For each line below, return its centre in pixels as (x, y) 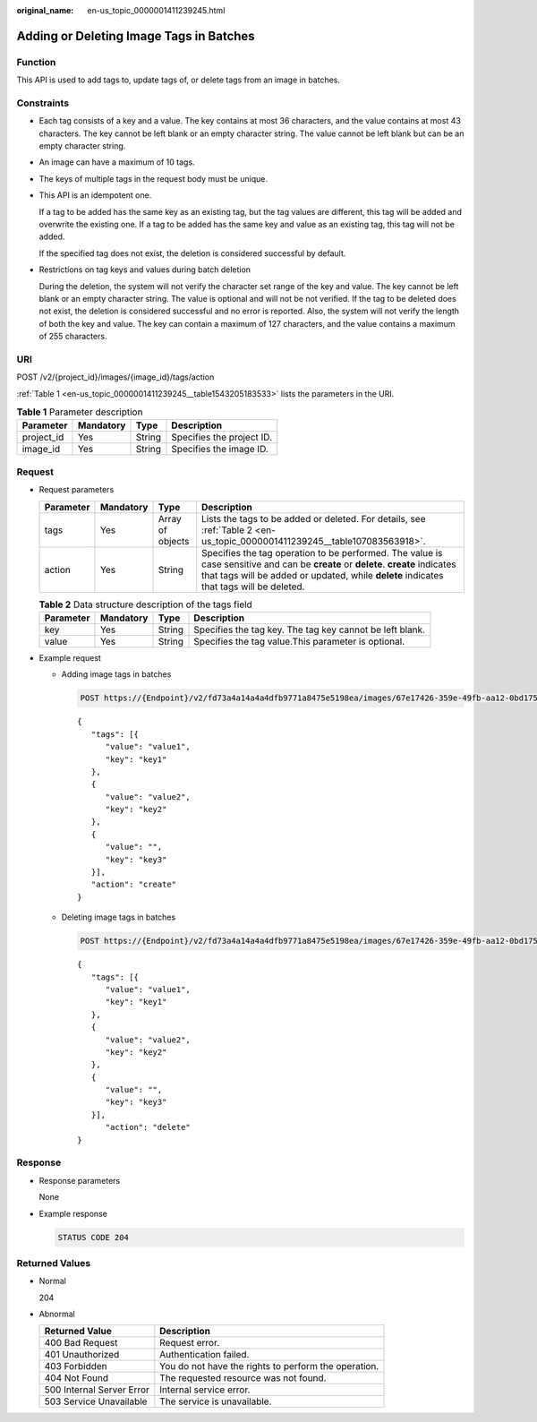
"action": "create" (134, 885)
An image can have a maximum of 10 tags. (117, 162)
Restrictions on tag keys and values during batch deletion (145, 270)
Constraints (43, 103)
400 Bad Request (81, 1343)
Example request (70, 657)
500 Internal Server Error (97, 1390)
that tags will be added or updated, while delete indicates (323, 575)
